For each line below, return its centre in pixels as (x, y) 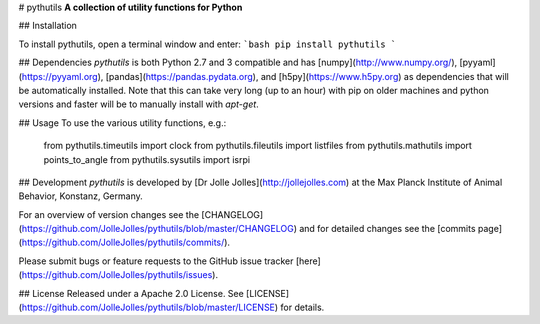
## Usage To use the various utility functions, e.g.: (122, 122)
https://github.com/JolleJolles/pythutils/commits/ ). (125, 242)
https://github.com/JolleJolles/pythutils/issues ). (120, 275)
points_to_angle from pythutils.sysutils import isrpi (146, 159)
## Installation (47, 26)
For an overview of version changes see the (109, 214)
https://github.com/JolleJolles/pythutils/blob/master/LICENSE (148, 307)
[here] (308, 261)
